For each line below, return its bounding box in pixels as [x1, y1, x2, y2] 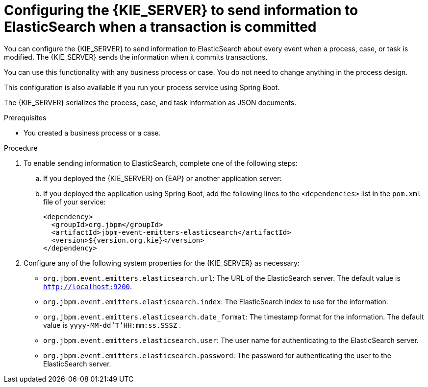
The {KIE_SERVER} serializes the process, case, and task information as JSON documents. [4, 98, 297, 107]
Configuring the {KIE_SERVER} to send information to [4, 2, 358, 19]
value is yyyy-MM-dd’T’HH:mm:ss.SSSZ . [43, 320, 181, 329]
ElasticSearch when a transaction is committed [4, 19, 317, 35]
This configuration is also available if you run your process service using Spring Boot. [4, 83, 280, 91]
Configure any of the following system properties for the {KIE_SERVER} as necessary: [24, 258, 300, 267]
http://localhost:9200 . [43, 282, 132, 291]
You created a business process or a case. [24, 128, 161, 137]
